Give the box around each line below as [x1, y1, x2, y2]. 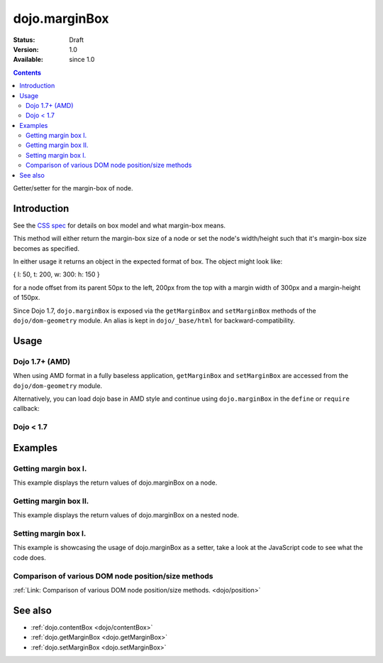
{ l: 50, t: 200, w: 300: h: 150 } [13, 270, 101, 279]
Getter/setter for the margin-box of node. [13, 184, 133, 193]
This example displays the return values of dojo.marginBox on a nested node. [13, 511, 239, 519]
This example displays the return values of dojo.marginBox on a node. [13, 478, 218, 487]
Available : [13, 55, 44, 64]
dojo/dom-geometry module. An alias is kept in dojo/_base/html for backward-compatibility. [13, 316, 296, 325]
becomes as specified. [13, 244, 79, 252]
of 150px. [13, 293, 40, 302]
